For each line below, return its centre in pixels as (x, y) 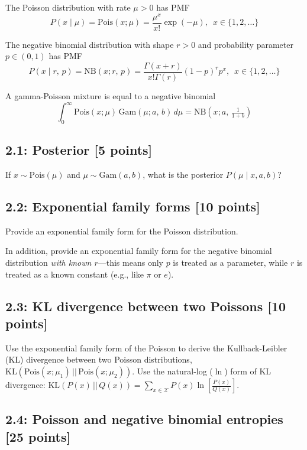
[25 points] (38, 436)
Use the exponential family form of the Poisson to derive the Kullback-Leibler (146, 348)
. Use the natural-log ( (172, 371)
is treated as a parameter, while (230, 262)
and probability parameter (245, 44)
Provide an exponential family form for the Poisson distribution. (122, 231)
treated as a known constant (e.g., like (75, 274)
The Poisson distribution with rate (68, 7)
